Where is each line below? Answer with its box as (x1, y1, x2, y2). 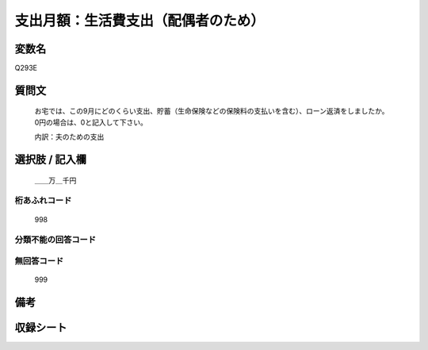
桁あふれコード (14, 195, 72, 206)
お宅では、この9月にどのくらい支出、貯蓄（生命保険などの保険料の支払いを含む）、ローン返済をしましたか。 (34, 106, 389, 116)
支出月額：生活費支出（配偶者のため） (14, 12, 266, 29)
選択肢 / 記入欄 (14, 153, 87, 167)
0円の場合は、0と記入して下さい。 (34, 117, 148, 127)
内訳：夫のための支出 (34, 132, 105, 142)
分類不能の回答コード (14, 234, 97, 245)
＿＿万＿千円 (34, 175, 77, 185)
